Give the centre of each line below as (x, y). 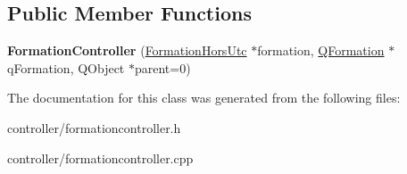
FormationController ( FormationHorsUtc (127, 50)
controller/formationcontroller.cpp (100, 157)
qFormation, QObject (66, 67)
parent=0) (162, 67)
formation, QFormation (321, 50)
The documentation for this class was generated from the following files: (204, 98)
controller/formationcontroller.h (94, 127)
